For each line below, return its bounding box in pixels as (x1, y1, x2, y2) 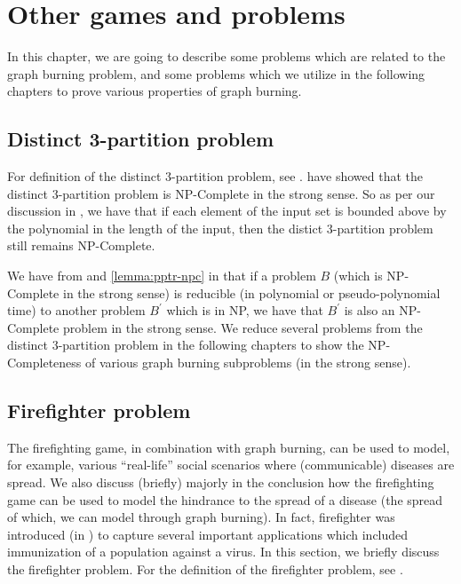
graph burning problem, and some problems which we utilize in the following (7, 64, 425, 83)
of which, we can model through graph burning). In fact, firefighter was (7, 508, 395, 526)
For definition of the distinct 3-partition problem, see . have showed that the (7, 167, 424, 185)
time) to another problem (7, 301, 146, 320)
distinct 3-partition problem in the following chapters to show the (7, 335, 364, 354)
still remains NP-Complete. (7, 236, 155, 255)
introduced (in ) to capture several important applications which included (7, 525, 409, 543)
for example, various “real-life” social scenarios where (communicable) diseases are (7, 455, 455, 474)
